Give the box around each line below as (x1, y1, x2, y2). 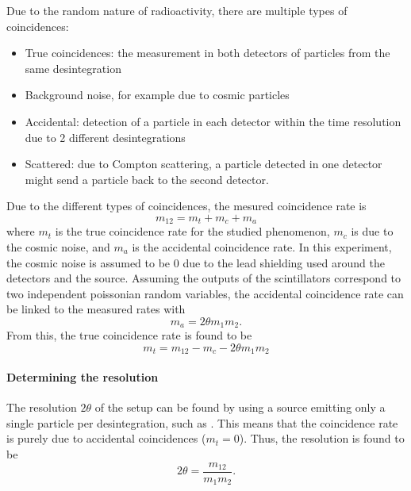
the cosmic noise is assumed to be (6, 254, 171, 270)
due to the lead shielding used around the (182, 254, 385, 270)
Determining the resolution (6, 369, 159, 386)
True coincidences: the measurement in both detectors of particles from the (25, 44, 390, 61)
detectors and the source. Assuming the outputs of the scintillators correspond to (6, 270, 401, 286)
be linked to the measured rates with (6, 301, 186, 317)
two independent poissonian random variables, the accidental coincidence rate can (6, 285, 404, 301)
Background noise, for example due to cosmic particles (25, 86, 290, 103)
